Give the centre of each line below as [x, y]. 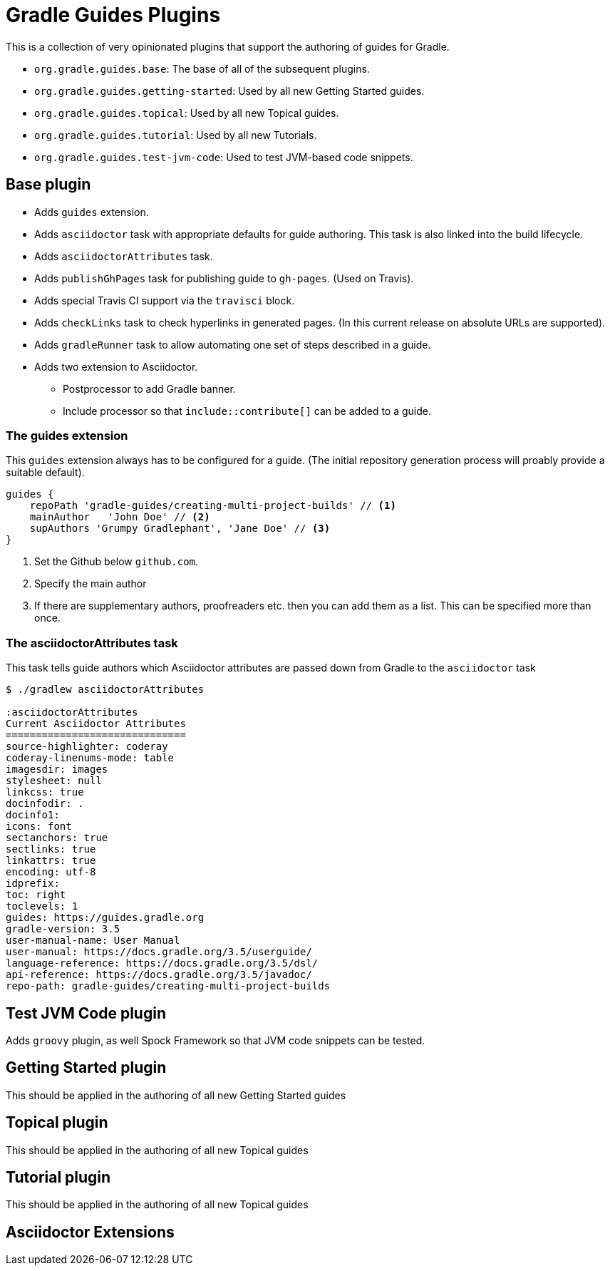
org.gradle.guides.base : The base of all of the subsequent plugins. [202, 68]
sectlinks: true [51, 849]
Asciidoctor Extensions [90, 1232]
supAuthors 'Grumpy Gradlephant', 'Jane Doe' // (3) [180, 529]
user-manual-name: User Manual [93, 941]
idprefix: [33, 884]
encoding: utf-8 [51, 872]
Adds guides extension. [92, 212]
